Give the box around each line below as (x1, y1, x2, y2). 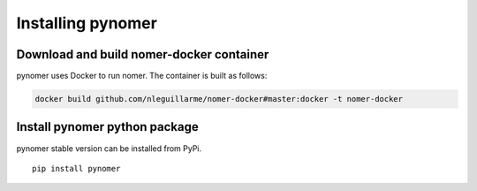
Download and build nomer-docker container (16, 47, 269, 62)
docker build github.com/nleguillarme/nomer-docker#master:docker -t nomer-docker (34, 94, 404, 104)
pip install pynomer (32, 164, 121, 173)
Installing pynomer (16, 13, 158, 33)
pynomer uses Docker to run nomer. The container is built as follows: (16, 71, 268, 81)
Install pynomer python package (16, 119, 199, 134)
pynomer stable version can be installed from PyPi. (16, 142, 202, 154)
